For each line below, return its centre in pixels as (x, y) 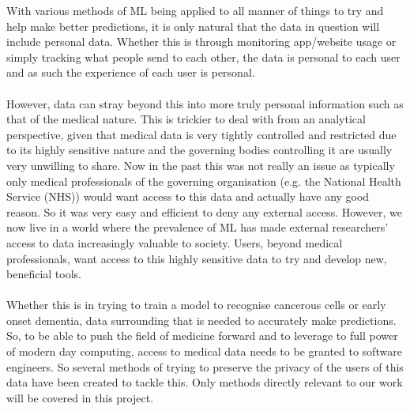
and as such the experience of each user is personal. (131, 72)
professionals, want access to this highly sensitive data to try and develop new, (197, 258)
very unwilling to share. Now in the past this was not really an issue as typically (201, 165)
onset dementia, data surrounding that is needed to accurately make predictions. (201, 320)
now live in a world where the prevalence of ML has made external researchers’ (197, 227)
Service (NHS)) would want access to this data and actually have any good (188, 196)
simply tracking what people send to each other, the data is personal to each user (203, 57)
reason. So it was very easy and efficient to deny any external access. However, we (204, 211)
